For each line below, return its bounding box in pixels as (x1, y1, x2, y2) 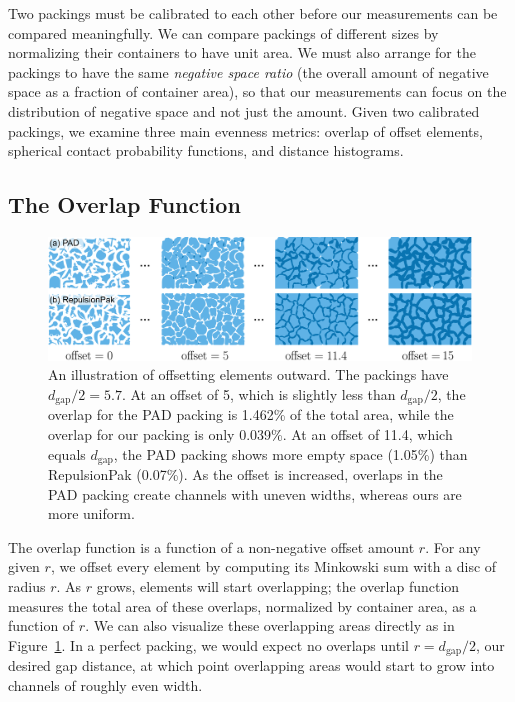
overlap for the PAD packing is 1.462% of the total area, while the (48, 404, 454, 425)
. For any (425, 536, 481, 557)
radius (8, 576, 46, 596)
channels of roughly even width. (8, 674, 203, 695)
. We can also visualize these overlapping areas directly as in (85, 615, 455, 636)
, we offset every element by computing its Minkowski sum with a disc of (50, 556, 497, 577)
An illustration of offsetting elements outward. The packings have (48, 364, 449, 385)
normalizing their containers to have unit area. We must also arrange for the (8, 42, 476, 63)
